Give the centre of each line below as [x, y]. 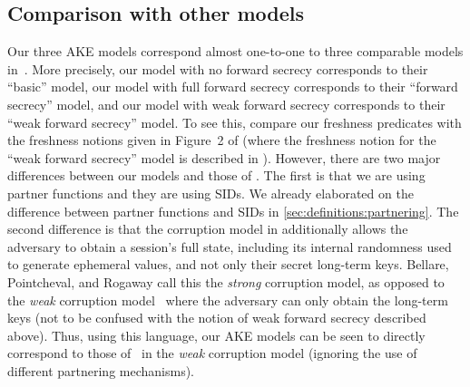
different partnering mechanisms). [101, 370]
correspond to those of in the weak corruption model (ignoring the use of [212, 353]
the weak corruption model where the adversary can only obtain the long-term [228, 300]
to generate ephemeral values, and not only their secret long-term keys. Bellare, [228, 264]
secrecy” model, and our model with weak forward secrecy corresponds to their [226, 104]
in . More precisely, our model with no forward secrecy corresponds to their [218, 68]
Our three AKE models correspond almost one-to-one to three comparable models [235, 51]
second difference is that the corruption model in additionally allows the [208, 229]
